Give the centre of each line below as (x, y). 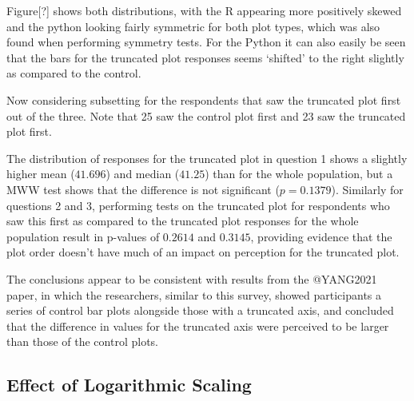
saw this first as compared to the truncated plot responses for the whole (183, 221)
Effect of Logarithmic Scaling (129, 385)
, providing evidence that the (321, 236)
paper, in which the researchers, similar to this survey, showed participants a (194, 294)
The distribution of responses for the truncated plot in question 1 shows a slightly (207, 158)
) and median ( (143, 174)
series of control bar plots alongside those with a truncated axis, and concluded (200, 310)
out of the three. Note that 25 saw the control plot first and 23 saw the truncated (206, 115)
